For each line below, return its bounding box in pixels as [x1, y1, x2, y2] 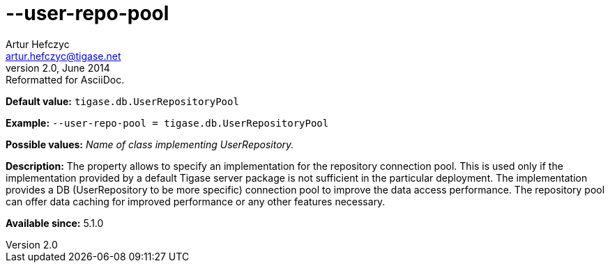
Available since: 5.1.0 [6, 216, 104, 229]
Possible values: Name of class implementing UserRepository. [6, 138, 294, 150]
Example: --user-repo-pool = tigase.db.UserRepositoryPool [6, 116, 329, 129]
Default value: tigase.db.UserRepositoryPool [6, 95, 239, 107]
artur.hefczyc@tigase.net [6, 49, 121, 62]
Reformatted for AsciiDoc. [6, 73, 125, 86]
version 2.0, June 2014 [6, 61, 110, 74]
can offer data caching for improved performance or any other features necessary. [6, 195, 386, 207]
